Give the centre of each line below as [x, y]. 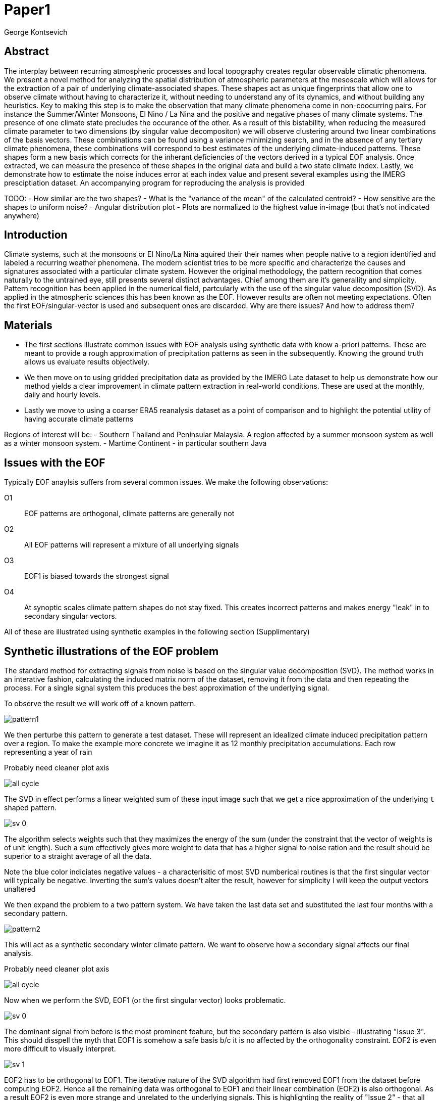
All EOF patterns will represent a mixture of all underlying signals [132, 545]
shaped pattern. [31, 807]
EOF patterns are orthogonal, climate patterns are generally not [129, 514]
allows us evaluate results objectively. [87, 362]
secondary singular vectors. [71, 616]
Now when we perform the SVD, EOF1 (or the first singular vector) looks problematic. [145, 1000]
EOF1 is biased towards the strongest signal [97, 576]
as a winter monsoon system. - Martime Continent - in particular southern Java [135, 443]
